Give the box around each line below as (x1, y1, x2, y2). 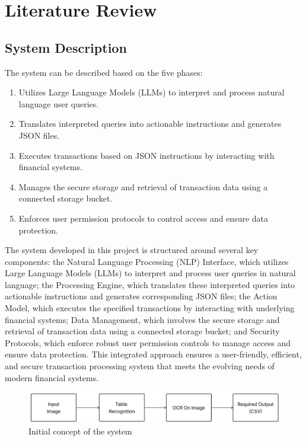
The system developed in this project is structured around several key (5, 244, 259, 256)
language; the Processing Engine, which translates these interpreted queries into (5, 278, 295, 290)
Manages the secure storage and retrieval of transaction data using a (18, 180, 268, 193)
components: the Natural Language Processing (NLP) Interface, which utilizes (5, 255, 289, 267)
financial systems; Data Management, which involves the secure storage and (5, 313, 280, 325)
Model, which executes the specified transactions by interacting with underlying (5, 302, 295, 314)
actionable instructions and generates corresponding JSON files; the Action (5, 290, 278, 302)
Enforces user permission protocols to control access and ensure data (18, 212, 269, 224)
